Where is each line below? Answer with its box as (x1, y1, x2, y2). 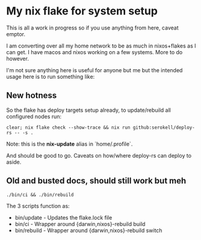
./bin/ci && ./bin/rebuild (6, 191, 74, 198)
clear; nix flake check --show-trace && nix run (6, 125, 131, 131)
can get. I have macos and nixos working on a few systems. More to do (6, 48, 183, 55)
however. (6, 55, 29, 62)
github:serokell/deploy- (132, 125, 196, 131)
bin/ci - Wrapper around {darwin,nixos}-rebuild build (14, 220, 146, 227)
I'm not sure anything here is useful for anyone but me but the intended (6, 66, 183, 73)
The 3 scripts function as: (6, 202, 70, 209)
